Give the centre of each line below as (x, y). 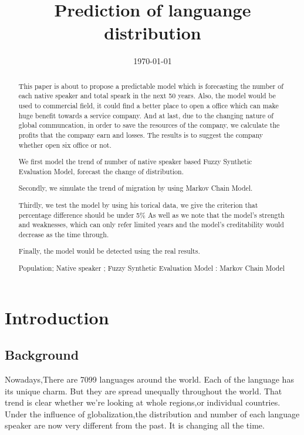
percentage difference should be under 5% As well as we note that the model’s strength (151, 215)
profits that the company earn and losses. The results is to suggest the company (141, 135)
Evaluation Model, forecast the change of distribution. (101, 171)
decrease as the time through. (64, 234)
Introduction (57, 317)
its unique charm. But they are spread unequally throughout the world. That (143, 391)
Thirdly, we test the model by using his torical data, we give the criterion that (138, 205)
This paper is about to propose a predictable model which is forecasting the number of (151, 86)
